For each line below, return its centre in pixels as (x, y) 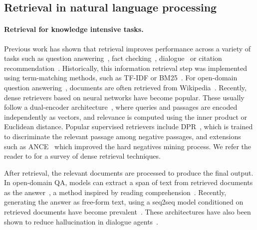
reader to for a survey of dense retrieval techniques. (82, 156)
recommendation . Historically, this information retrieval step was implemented (126, 68)
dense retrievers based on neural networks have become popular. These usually (124, 97)
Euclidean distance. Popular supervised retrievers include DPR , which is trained (128, 126)
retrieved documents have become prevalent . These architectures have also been (128, 212)
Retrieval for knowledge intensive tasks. (74, 29)
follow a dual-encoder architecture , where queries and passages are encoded (121, 107)
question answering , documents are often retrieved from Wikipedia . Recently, (125, 87)
